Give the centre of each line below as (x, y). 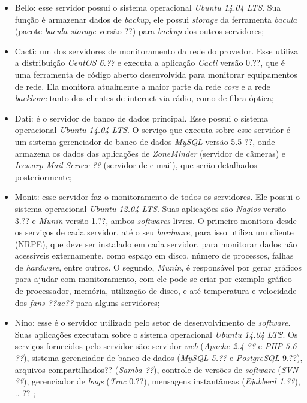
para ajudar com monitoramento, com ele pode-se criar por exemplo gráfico (153, 279)
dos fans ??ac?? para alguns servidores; (87, 302)
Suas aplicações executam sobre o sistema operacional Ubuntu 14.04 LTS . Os (156, 334)
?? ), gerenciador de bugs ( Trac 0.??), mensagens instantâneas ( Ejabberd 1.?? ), (157, 381)
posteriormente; (43, 176)
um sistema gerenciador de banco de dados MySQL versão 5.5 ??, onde (145, 141)
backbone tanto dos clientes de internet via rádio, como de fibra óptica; (144, 98)
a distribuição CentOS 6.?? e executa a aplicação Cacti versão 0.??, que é (150, 63)
